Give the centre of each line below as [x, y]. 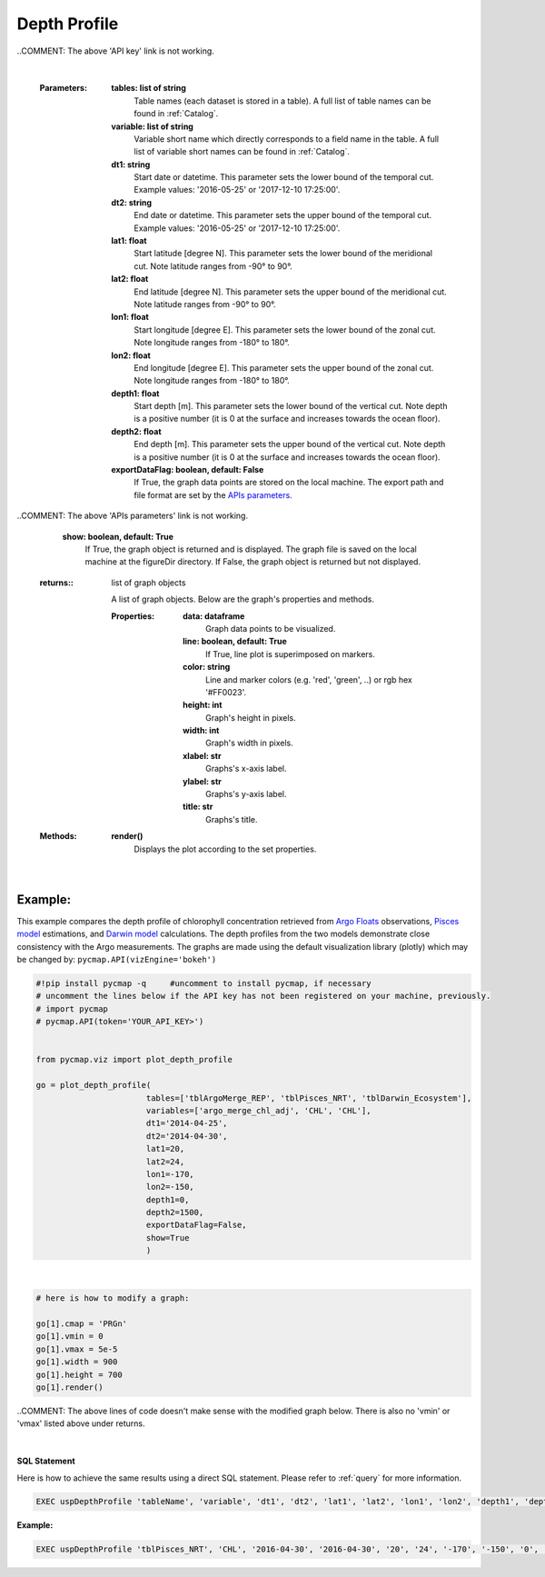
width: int [201, 731]
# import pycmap [72, 1008]
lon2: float [131, 355]
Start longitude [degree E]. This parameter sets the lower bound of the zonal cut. [285, 329]
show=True [168, 1238]
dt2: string [132, 202]
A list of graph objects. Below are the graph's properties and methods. [243, 599]
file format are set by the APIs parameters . [213, 494]
